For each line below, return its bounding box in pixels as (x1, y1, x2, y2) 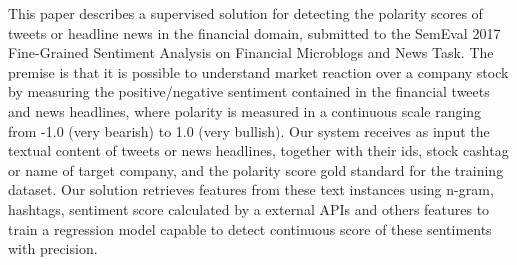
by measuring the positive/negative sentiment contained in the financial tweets (8, 81, 490, 102)
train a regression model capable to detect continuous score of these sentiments (8, 218, 492, 239)
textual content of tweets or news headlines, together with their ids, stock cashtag (8, 140, 509, 161)
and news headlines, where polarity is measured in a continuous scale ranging (8, 100, 482, 121)
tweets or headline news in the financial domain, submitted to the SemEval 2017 (8, 22, 501, 43)
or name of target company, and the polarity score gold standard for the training (8, 159, 504, 180)
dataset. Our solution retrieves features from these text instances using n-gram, (8, 179, 494, 200)
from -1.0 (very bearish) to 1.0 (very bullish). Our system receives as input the (8, 120, 490, 141)
